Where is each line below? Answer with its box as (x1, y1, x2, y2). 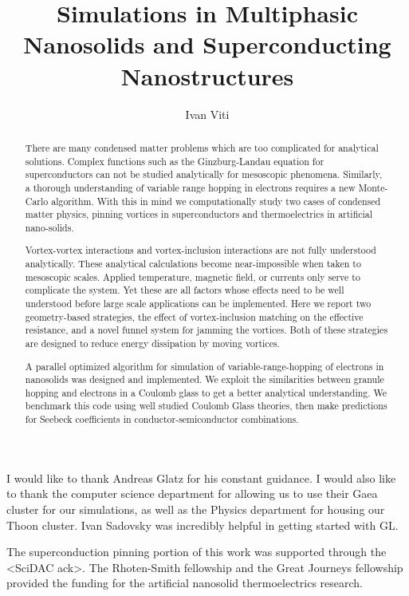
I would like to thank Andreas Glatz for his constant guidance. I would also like (6, 469, 396, 486)
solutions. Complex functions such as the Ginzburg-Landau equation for (25, 154, 324, 168)
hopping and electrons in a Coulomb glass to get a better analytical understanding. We (25, 385, 387, 399)
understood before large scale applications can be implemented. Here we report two (25, 297, 372, 310)
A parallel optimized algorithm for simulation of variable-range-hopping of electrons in (25, 359, 384, 373)
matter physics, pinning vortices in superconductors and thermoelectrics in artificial (25, 207, 373, 221)
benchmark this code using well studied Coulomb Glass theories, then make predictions (25, 399, 387, 412)
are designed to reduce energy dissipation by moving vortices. (25, 336, 280, 349)
